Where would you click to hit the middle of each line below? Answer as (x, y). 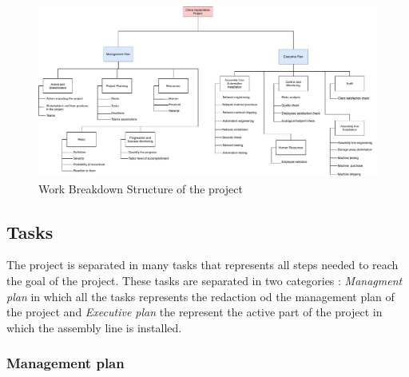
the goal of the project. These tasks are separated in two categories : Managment (204, 281)
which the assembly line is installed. (94, 327)
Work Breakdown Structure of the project (141, 188)
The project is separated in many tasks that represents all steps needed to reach (203, 265)
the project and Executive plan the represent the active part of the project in (195, 312)
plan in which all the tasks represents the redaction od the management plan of (201, 296)
